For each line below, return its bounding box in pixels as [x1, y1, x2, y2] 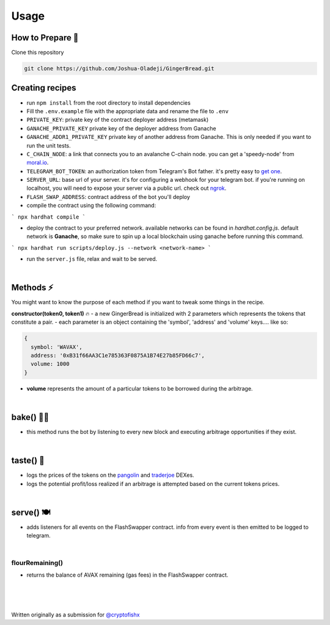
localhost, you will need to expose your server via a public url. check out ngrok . [26, 184, 227, 192]
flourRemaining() [11, 558, 64, 567]
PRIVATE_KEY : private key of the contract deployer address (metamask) [26, 116, 209, 124]
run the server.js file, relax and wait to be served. [26, 255, 158, 263]
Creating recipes [11, 83, 76, 93]
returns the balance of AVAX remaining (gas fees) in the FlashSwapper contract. [26, 571, 229, 578]
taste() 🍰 [11, 455, 45, 466]
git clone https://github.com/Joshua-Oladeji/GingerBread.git [24, 65, 215, 72]
